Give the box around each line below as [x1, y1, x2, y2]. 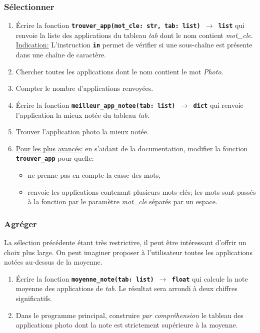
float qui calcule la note [171, 273, 248, 284]
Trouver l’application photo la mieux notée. [15, 126, 149, 137]
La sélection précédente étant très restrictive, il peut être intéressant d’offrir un [4, 237, 246, 247]
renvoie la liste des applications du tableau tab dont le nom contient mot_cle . [15, 29, 253, 40]
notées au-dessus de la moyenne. [4, 257, 102, 267]
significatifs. [15, 293, 52, 304]
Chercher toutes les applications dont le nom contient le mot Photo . [15, 66, 223, 76]
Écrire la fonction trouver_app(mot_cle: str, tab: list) [15, 20, 200, 30]
